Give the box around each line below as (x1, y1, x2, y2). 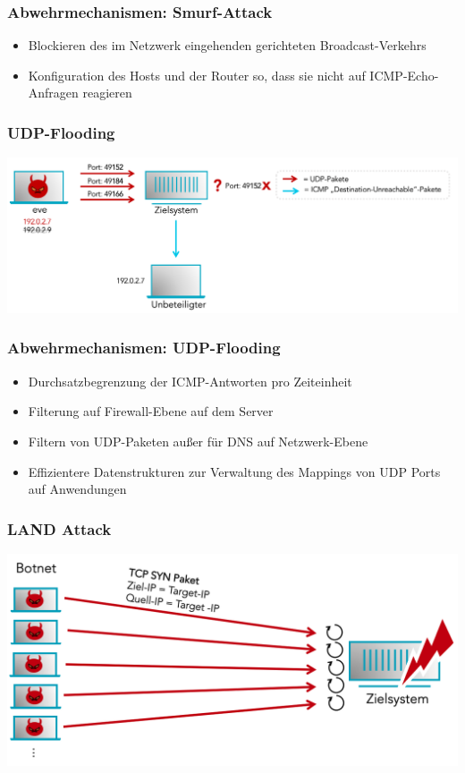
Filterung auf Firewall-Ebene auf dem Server (28, 402, 274, 420)
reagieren (82, 83, 132, 102)
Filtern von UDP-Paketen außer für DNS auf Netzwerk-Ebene (28, 431, 368, 450)
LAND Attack (7, 517, 112, 539)
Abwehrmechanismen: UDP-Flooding (7, 336, 281, 359)
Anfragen (28, 83, 79, 102)
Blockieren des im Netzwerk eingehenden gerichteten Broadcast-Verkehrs (28, 36, 427, 55)
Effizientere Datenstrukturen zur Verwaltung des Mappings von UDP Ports (28, 462, 441, 480)
